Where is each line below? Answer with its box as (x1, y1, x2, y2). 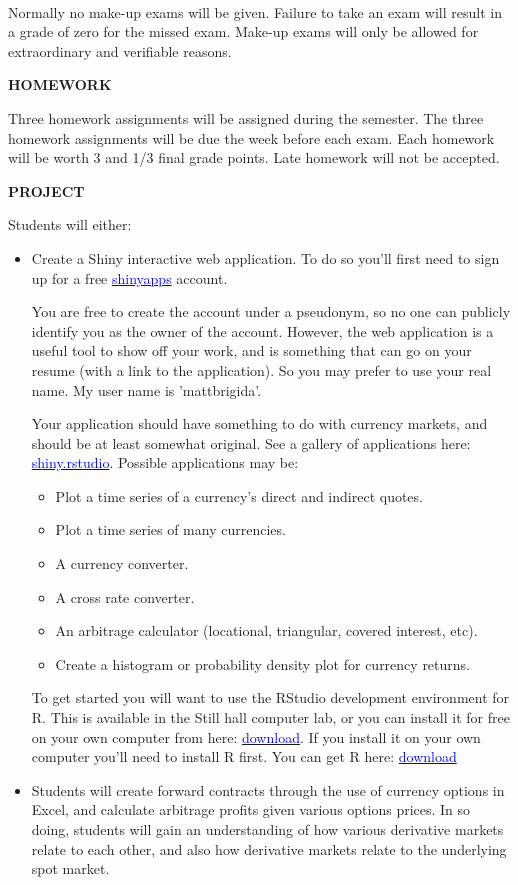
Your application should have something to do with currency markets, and (31, 413, 488, 434)
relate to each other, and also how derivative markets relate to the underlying (31, 838, 507, 859)
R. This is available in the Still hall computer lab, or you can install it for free (31, 707, 510, 728)
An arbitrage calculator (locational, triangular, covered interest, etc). (55, 620, 478, 641)
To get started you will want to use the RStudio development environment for (31, 687, 510, 708)
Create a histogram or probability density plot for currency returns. (55, 653, 470, 674)
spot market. (31, 858, 110, 879)
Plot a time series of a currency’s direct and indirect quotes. (55, 485, 423, 506)
